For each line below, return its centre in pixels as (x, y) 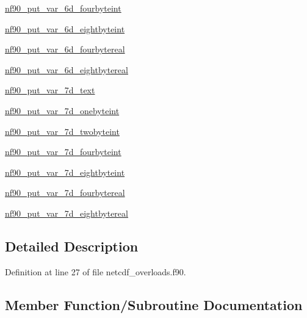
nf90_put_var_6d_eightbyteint (65, 28)
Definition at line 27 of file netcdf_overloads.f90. (96, 271)
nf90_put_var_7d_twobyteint (62, 131)
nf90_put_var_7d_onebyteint (62, 110)
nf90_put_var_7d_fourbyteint (63, 152)
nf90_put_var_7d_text (50, 90)
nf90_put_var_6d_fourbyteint (63, 8)
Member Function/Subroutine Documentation (154, 304)
